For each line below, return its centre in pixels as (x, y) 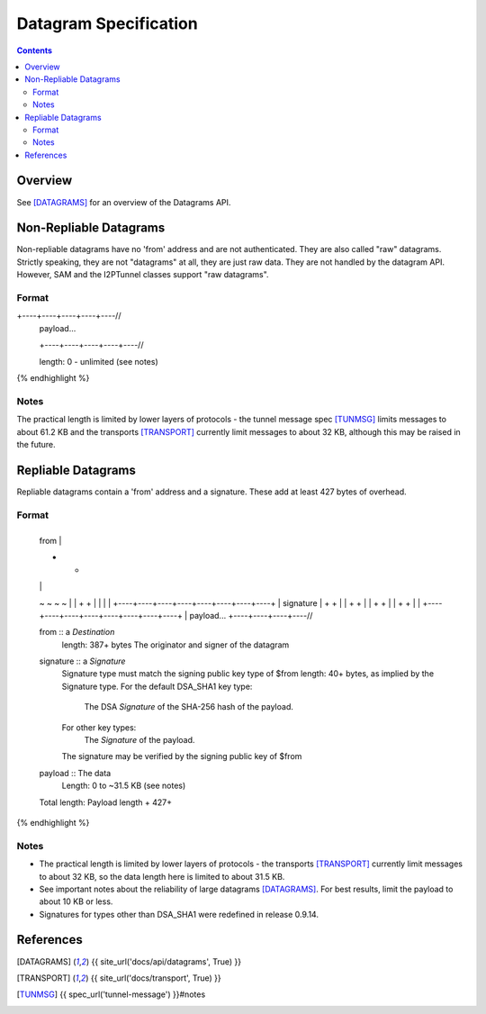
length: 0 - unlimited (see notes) (99, 361)
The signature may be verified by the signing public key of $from (182, 756)
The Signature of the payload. (139, 740)
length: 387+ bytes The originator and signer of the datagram (175, 645)
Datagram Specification (107, 23)
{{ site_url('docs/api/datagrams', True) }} (166, 961)
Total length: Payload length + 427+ (106, 802)
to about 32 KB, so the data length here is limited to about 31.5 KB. (162, 876)
